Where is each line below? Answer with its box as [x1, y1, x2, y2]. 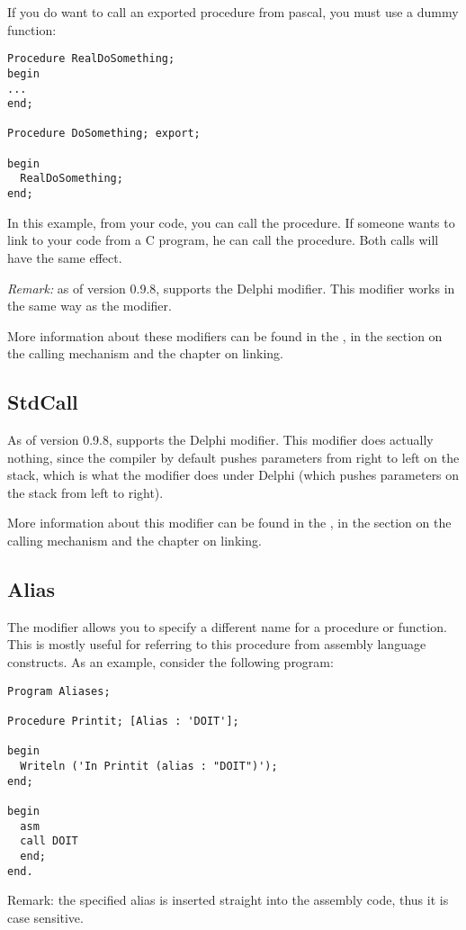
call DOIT [20, 835, 78, 848]
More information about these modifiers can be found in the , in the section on [7, 326, 443, 345]
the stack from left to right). [7, 483, 164, 501]
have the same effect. [7, 248, 122, 266]
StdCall [7, 388, 78, 416]
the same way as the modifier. [7, 296, 172, 315]
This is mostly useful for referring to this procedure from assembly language [7, 635, 426, 654]
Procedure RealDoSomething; [7, 52, 175, 66]
